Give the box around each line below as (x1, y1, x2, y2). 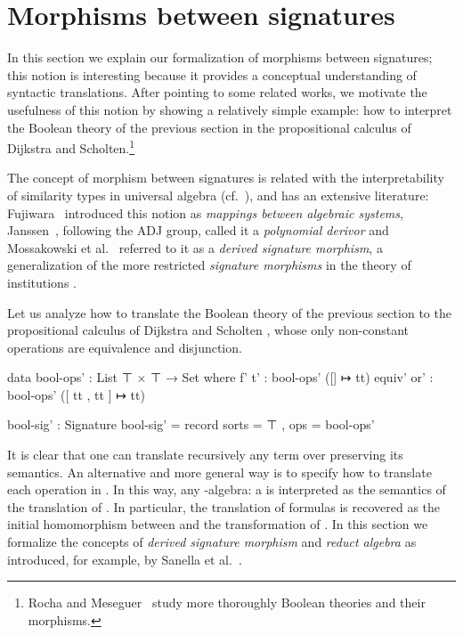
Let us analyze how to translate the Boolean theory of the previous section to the (7, 303, 451, 322)
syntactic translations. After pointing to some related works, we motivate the (7, 83, 427, 102)
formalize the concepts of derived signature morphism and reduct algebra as (7, 533, 417, 551)
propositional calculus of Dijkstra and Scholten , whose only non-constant (7, 321, 410, 339)
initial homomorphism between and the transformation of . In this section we (7, 515, 428, 533)
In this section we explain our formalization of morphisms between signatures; (7, 48, 433, 67)
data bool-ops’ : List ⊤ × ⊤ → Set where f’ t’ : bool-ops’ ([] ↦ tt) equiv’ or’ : (7, 368, 434, 387)
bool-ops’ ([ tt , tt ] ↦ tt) (7, 385, 145, 403)
